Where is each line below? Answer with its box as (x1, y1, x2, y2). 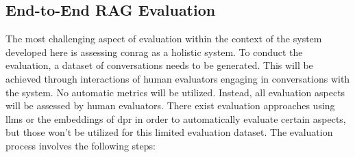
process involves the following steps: (5, 138, 156, 152)
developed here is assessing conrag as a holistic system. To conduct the (5, 44, 303, 59)
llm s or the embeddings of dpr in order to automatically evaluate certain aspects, (5, 111, 346, 126)
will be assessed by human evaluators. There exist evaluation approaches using (5, 98, 335, 113)
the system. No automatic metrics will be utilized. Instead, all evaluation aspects (5, 85, 345, 99)
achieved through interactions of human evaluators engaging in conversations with (5, 71, 350, 85)
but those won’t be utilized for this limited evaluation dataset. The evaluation (5, 125, 333, 139)
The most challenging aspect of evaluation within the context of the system (5, 31, 322, 46)
